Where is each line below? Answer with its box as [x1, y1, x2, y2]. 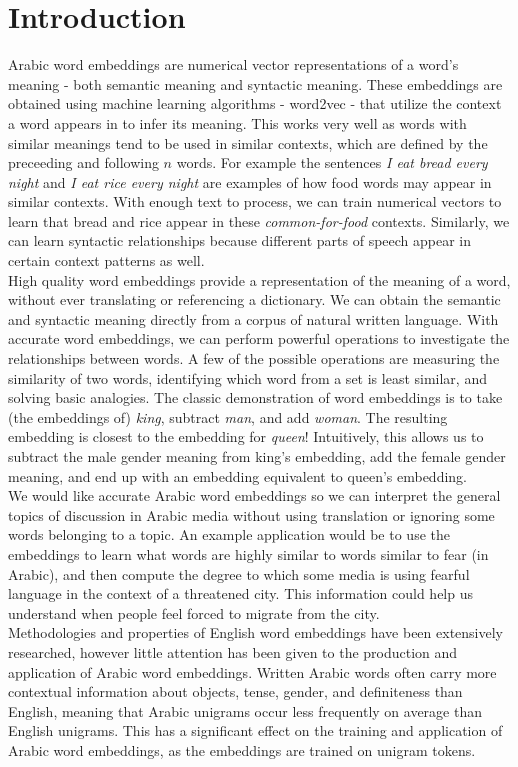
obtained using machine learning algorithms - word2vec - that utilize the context [8, 93, 502, 114]
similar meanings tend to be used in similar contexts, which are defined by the [8, 132, 488, 153]
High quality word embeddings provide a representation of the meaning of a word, [8, 269, 511, 290]
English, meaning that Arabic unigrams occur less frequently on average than [8, 700, 482, 721]
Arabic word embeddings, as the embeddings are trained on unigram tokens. [8, 739, 476, 760]
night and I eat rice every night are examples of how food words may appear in [8, 171, 492, 192]
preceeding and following [8, 152, 159, 173]
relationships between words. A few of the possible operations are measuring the [8, 348, 500, 369]
